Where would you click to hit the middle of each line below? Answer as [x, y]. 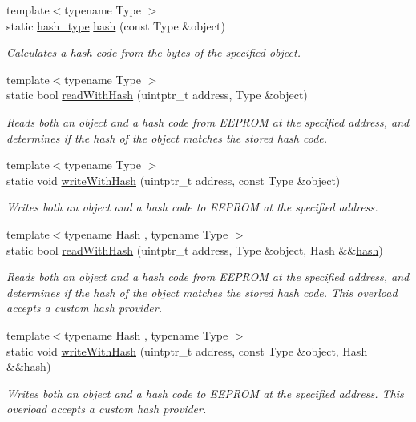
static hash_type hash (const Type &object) [116, 25]
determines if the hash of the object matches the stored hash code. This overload [202, 292]
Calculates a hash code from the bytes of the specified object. [153, 52]
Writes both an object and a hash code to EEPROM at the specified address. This [205, 393]
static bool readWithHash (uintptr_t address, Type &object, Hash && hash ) [195, 249]
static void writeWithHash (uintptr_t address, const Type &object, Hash [187, 350]
